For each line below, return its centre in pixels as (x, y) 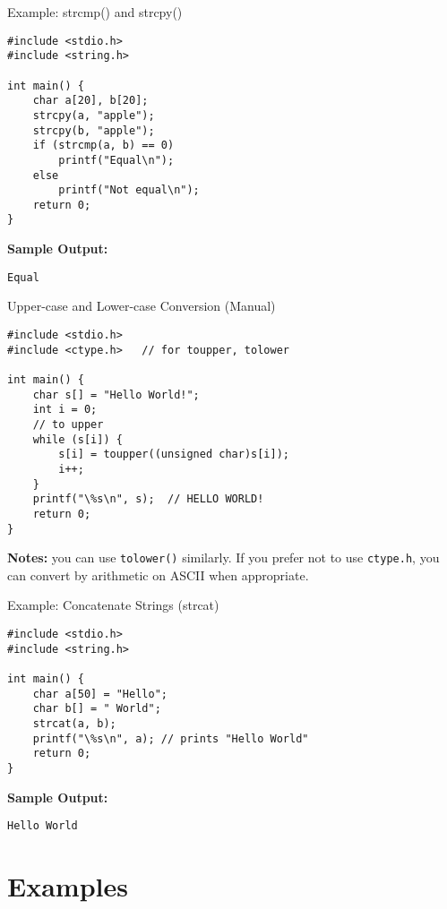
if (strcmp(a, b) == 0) (103, 146)
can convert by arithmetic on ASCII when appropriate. (158, 575)
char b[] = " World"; (97, 709)
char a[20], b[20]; (90, 101)
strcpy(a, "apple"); (94, 115)
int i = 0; (65, 410)
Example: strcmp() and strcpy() (95, 12)
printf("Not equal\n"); (129, 190)
